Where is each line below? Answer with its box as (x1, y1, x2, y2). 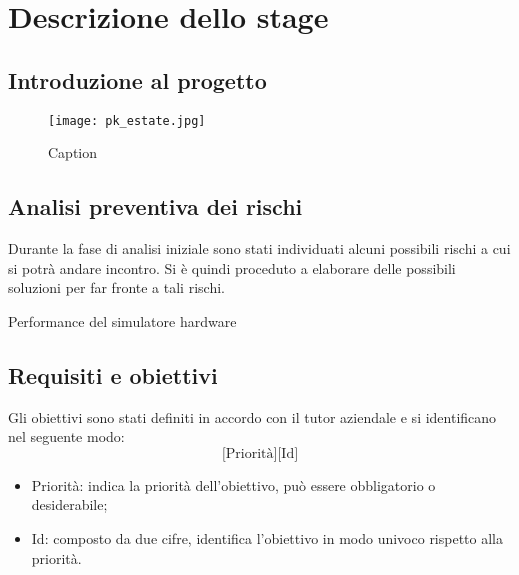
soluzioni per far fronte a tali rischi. (8, 277, 225, 298)
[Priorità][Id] (221, 446, 299, 461)
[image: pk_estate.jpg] (48, 113, 206, 128)
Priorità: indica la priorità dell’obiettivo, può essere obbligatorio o (31, 474, 436, 495)
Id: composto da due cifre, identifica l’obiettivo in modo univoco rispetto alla (31, 527, 504, 548)
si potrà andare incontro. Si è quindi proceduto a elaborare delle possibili (8, 257, 456, 278)
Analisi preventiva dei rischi (8, 191, 303, 222)
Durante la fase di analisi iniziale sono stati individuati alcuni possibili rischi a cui (8, 238, 511, 259)
